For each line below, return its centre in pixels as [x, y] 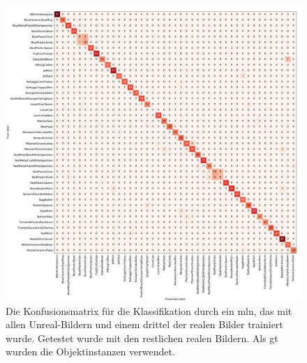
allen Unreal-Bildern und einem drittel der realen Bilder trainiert [144, 324]
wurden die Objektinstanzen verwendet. [90, 352]
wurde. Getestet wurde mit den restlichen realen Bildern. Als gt [142, 338]
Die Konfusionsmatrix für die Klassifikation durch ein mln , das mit [149, 310]
